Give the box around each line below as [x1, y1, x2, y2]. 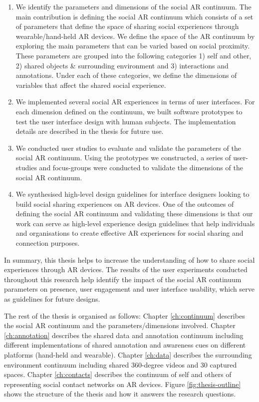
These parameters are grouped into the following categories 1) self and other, [15, 50, 252, 60]
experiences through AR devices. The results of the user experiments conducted [4, 264, 248, 275]
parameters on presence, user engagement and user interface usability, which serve [4, 284, 255, 294]
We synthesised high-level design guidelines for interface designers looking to [15, 189, 250, 199]
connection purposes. [15, 238, 80, 248]
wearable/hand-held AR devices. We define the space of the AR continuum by [15, 30, 255, 41]
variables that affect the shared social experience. [15, 79, 166, 90]
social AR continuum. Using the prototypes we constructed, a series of [15, 152, 231, 163]
